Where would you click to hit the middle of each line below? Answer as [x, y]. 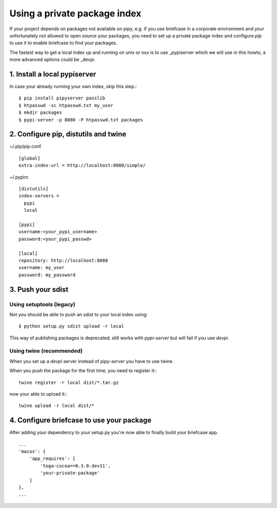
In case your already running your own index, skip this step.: [73, 87]
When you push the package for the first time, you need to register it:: [83, 371]
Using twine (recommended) [46, 351]
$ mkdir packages [40, 113]
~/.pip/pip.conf [25, 147]
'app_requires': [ [52, 459]
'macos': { [32, 452]
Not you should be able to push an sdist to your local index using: [79, 314]
